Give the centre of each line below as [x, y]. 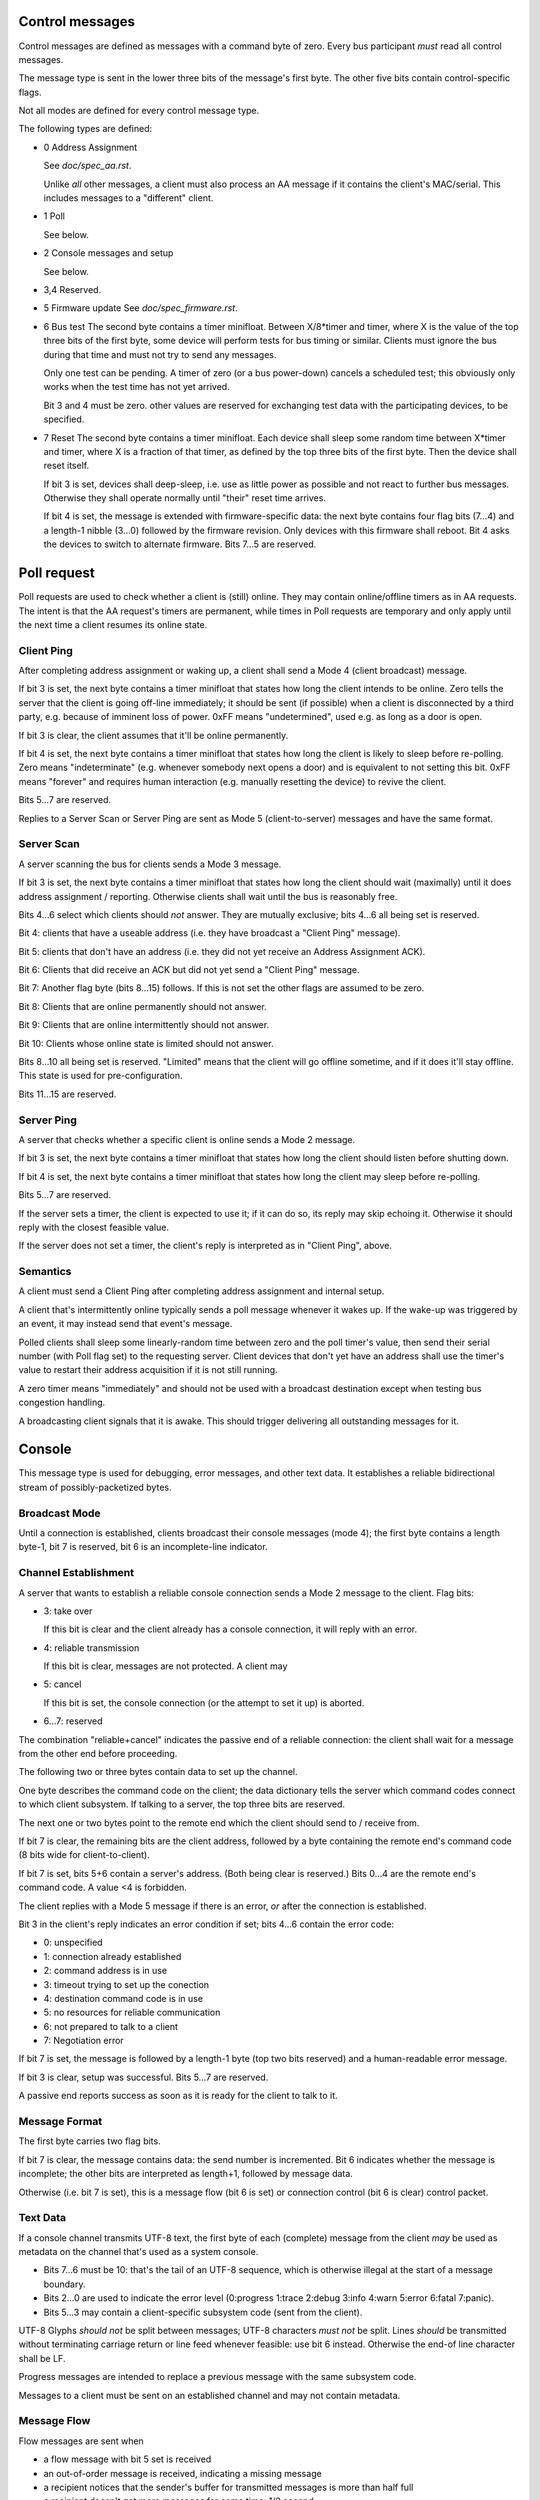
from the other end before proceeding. [98, 1754]
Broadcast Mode [59, 1513]
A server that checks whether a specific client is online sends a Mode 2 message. [187, 1139]
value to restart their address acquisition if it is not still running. [148, 1370]
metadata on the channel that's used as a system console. [138, 2252]
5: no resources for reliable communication [132, 2012]
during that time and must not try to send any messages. [160, 354]
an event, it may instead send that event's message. [125, 1324]
